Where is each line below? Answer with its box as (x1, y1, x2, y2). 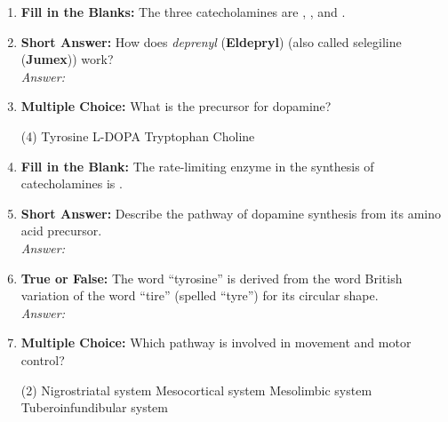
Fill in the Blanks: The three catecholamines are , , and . (20, 3, 346, 20)
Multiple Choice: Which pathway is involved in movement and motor (20, 333, 412, 352)
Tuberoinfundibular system (20, 398, 168, 417)
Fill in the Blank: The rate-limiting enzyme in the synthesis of (20, 156, 374, 175)
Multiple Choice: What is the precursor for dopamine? (20, 97, 332, 115)
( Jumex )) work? (20, 50, 114, 68)
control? (20, 350, 65, 369)
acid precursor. (20, 221, 102, 240)
